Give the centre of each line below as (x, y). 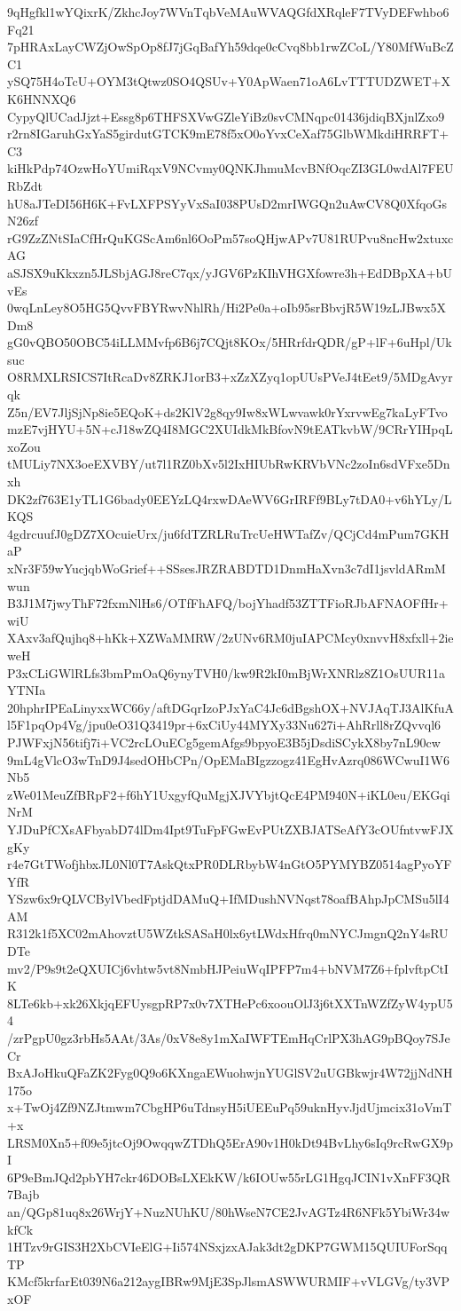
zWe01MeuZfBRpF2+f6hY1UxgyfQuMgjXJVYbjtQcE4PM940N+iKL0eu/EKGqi (229, 794)
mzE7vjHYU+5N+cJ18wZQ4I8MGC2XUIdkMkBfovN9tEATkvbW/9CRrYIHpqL (230, 429)
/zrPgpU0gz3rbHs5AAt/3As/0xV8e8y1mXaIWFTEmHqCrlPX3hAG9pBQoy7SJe (229, 1038)
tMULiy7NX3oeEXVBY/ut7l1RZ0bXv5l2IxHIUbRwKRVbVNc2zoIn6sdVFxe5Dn (229, 464)
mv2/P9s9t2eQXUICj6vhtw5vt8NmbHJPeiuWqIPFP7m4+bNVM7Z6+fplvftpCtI (228, 968)
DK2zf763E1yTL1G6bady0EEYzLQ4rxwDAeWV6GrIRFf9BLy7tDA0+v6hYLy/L (230, 498)
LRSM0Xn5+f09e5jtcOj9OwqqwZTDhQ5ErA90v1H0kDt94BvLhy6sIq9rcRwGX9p (230, 1142)
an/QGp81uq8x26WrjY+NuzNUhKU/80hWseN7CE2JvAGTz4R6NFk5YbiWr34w (228, 1211)
